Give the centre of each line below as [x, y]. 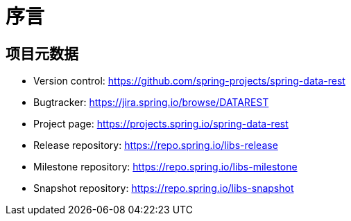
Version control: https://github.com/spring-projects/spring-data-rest [189, 81]
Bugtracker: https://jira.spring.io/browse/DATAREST [151, 103]
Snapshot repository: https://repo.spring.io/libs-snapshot [164, 188]
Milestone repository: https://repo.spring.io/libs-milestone [165, 167]
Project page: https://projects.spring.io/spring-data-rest [161, 124]
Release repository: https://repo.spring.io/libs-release [156, 145]
